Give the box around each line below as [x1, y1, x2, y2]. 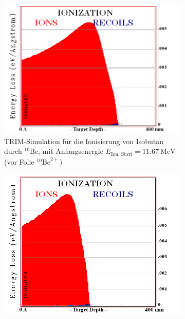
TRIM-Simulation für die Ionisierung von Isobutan [4, 135, 164, 146]
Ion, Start [110, 151, 133, 157]
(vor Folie [4, 156, 34, 167]
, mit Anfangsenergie [38, 146, 103, 156]
